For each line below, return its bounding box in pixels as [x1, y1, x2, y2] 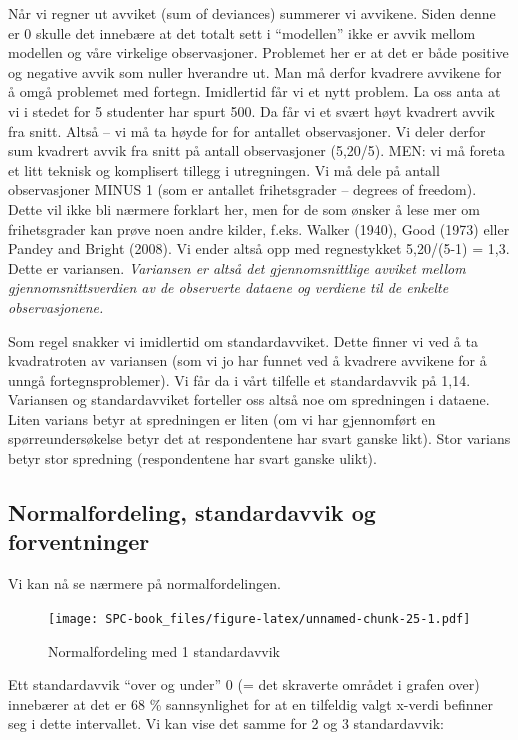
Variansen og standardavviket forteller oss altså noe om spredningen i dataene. [8, 389, 490, 410]
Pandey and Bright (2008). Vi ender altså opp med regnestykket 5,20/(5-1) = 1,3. [8, 238, 510, 259]
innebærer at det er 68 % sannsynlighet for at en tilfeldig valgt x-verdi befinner [8, 693, 493, 714]
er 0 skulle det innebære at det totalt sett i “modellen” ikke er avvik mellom [8, 22, 476, 43]
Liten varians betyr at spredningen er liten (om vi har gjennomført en [8, 408, 436, 429]
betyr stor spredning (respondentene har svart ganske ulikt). [8, 448, 377, 469]
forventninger [8, 526, 150, 557]
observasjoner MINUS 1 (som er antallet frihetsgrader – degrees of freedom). [8, 179, 477, 200]
